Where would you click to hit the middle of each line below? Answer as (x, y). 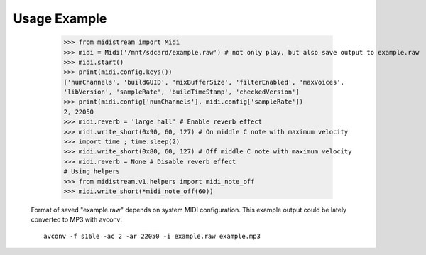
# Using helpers (92, 172)
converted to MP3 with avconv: (77, 219)
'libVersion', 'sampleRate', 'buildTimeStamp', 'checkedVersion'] (181, 92)
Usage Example (60, 18)
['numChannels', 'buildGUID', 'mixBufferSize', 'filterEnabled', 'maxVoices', (204, 82)
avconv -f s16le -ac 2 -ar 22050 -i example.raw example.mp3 (152, 236)
